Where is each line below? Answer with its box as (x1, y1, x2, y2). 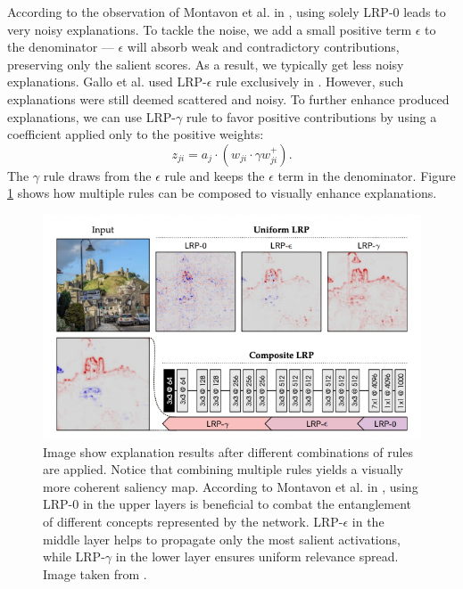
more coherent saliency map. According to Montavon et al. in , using (43, 477, 418, 495)
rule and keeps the (164, 166, 265, 184)
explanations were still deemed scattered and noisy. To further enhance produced (7, 89, 450, 108)
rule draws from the (43, 166, 152, 184)
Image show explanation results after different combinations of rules (43, 442, 414, 461)
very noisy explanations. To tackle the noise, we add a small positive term (7, 20, 412, 38)
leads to (403, 3, 446, 20)
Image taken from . (43, 564, 147, 583)
